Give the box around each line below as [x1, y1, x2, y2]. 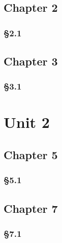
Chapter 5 [4, 147, 58, 163]
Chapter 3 [4, 53, 58, 69]
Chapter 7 [4, 200, 58, 216]
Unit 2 [4, 112, 50, 132]
